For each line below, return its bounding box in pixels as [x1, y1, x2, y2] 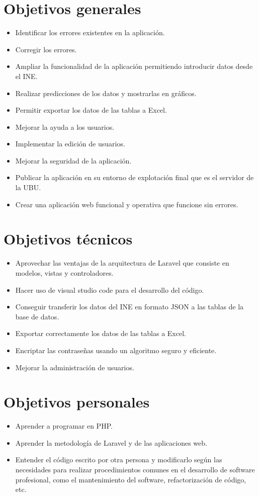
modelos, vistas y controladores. [15, 267, 114, 278]
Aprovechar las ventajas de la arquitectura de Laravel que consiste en [15, 258, 229, 268]
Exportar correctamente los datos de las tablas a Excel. [15, 328, 186, 339]
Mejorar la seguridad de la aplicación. [15, 155, 132, 166]
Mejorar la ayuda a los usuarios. [15, 121, 115, 132]
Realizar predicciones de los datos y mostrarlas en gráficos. [15, 88, 197, 98]
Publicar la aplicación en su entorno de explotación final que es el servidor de [15, 172, 254, 183]
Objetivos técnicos [4, 228, 133, 249]
